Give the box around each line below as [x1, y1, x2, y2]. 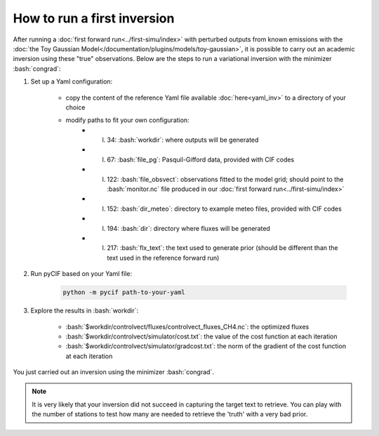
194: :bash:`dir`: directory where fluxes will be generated [107, 224, 270, 232]
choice [65, 103, 86, 112]
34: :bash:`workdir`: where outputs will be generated [107, 136, 259, 144]
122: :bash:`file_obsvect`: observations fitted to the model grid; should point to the [107, 175, 344, 183]
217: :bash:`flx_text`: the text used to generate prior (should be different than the [107, 244, 338, 252]
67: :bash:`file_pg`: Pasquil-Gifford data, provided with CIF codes [107, 155, 295, 164]
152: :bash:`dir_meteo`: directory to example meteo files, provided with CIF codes [107, 204, 342, 213]
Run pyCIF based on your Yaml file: [30, 270, 133, 278]
